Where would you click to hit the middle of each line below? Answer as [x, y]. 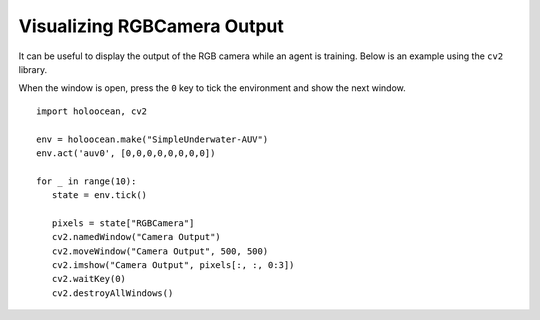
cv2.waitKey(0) [89, 279]
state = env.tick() [99, 195]
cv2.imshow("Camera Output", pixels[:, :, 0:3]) [173, 265]
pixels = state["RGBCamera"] [123, 223]
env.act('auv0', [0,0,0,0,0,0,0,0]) [126, 153]
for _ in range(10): [86, 181]
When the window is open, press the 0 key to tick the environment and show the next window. [212, 88]
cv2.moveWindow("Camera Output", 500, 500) [160, 251]
